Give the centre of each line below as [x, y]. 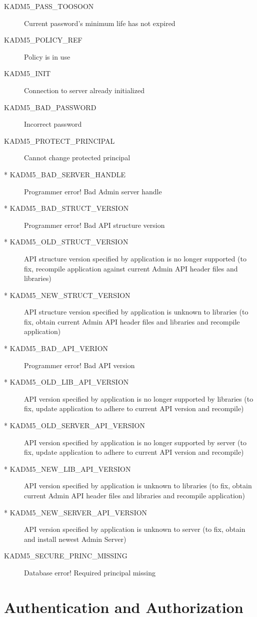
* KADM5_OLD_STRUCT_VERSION [66, 242]
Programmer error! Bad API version [79, 365]
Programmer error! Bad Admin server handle [93, 191]
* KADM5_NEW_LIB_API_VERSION [67, 469]
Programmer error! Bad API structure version [94, 225]
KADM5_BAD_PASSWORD [50, 107]
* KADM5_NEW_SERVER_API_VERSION [76, 512]
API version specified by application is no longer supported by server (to [135, 442]
